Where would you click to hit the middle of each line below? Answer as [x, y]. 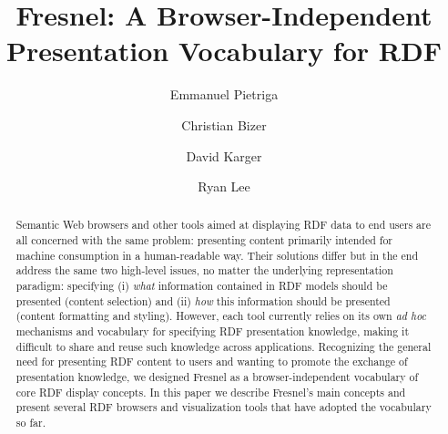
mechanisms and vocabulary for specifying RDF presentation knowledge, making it [213, 331]
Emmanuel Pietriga [224, 94]
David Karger [224, 155]
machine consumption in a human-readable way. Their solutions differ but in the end [217, 255]
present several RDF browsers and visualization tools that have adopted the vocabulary [224, 407]
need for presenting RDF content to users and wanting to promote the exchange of [212, 362]
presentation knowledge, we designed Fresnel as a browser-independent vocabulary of [217, 377]
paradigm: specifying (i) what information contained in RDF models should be [202, 286]
